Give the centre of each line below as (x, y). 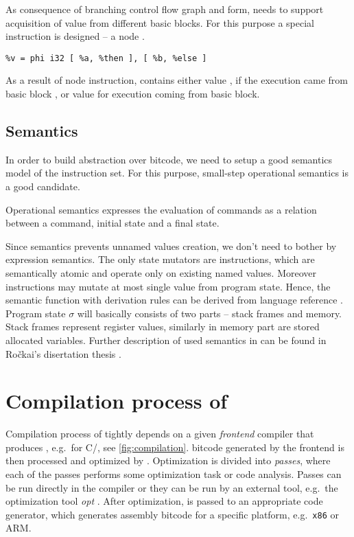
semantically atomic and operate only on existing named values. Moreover (161, 272)
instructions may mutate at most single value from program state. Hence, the (168, 286)
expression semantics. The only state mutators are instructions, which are (160, 259)
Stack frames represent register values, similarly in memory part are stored (163, 327)
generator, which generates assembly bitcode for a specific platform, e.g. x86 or (172, 514)
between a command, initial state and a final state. (113, 223)
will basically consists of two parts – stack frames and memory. (210, 313)
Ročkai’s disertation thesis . (63, 353)
